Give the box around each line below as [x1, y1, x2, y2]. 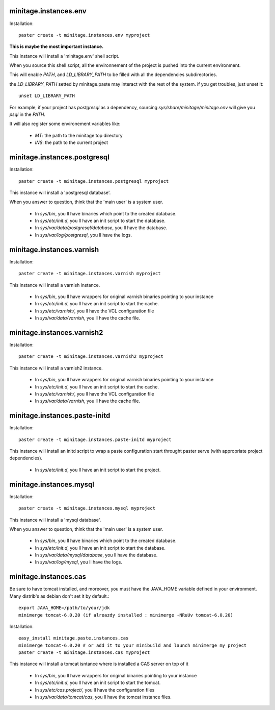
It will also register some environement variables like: [9, 120, 121, 127]
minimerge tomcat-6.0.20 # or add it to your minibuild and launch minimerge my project [18, 642, 247, 648]
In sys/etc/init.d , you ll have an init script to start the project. [35, 467, 161, 473]
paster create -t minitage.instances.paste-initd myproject [18, 436, 172, 443]
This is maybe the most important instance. [9, 43, 104, 50]
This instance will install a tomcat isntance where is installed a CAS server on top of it [9, 661, 188, 667]
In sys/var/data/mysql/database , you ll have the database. [35, 552, 158, 558]
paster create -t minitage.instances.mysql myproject [18, 505, 155, 511]
